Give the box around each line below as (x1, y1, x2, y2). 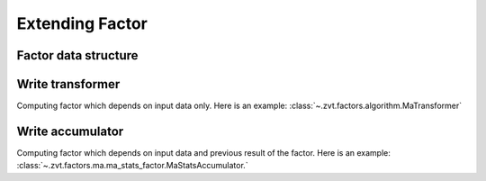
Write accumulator (16, 123, 124, 139)
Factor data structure (16, 48, 139, 63)
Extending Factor (16, 14, 148, 33)
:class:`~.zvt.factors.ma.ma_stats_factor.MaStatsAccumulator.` (16, 160, 248, 171)
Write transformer (16, 77, 121, 92)
